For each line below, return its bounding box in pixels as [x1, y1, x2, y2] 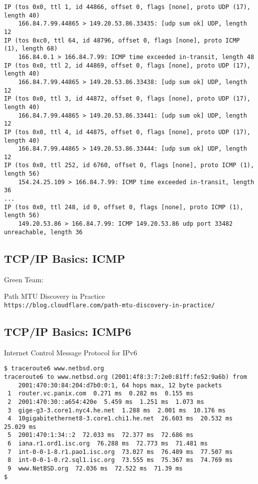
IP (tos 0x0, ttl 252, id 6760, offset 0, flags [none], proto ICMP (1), [4, 162, 255, 169]
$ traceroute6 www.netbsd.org [4, 365, 104, 372]
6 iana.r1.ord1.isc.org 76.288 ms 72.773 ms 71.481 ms [7, 440, 208, 447]
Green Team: [4, 274, 44, 284]
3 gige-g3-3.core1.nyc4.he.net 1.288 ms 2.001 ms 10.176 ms [7, 406, 226, 414]
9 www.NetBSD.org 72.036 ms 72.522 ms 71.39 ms [7, 465, 183, 472]
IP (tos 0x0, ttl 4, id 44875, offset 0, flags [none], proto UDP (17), [4, 128, 251, 136]
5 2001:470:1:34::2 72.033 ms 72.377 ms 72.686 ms [7, 431, 194, 439]
